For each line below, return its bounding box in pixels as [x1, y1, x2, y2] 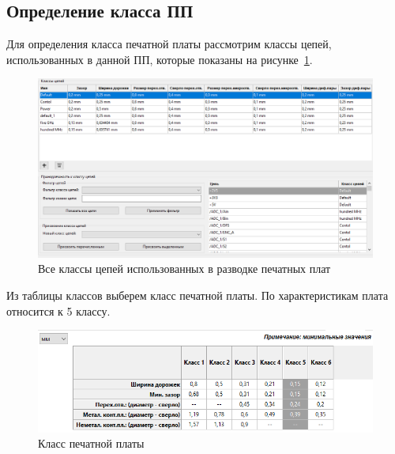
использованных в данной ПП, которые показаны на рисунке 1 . [6, 51, 313, 67]
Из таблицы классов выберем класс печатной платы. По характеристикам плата [6, 287, 389, 304]
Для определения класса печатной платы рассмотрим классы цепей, [6, 36, 332, 52]
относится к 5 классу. [6, 302, 111, 319]
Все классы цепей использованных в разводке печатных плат [38, 260, 331, 277]
